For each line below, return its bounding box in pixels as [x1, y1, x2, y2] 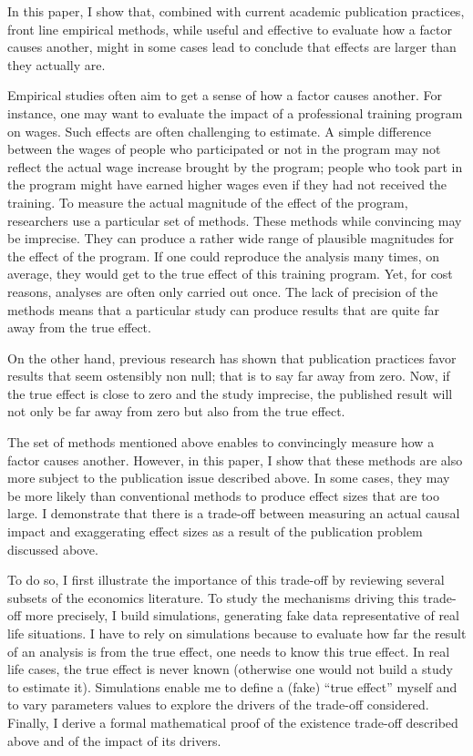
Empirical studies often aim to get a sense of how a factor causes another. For [7, 86, 442, 105]
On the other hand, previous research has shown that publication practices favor [7, 348, 457, 367]
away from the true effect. [7, 318, 151, 337]
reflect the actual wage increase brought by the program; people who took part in [7, 157, 463, 176]
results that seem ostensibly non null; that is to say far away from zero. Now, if [7, 366, 450, 385]
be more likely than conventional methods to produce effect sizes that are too [7, 485, 439, 505]
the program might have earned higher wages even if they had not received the [7, 175, 447, 194]
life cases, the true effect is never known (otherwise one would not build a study [7, 659, 453, 679]
